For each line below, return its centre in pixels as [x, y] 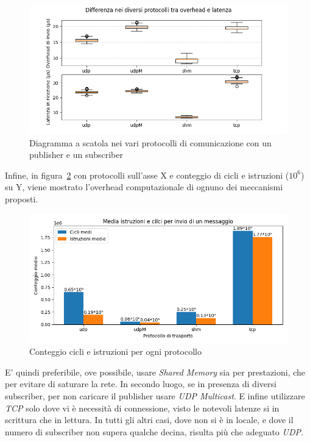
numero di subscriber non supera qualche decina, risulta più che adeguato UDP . [154, 431]
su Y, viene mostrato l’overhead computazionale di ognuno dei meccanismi [144, 187]
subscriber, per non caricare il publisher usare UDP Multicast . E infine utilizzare [155, 395]
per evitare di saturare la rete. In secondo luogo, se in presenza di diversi [141, 384]
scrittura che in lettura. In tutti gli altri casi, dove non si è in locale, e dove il [149, 420]
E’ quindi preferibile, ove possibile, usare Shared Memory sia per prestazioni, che [155, 372]
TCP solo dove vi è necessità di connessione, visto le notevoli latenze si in [142, 408]
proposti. [22, 198]
